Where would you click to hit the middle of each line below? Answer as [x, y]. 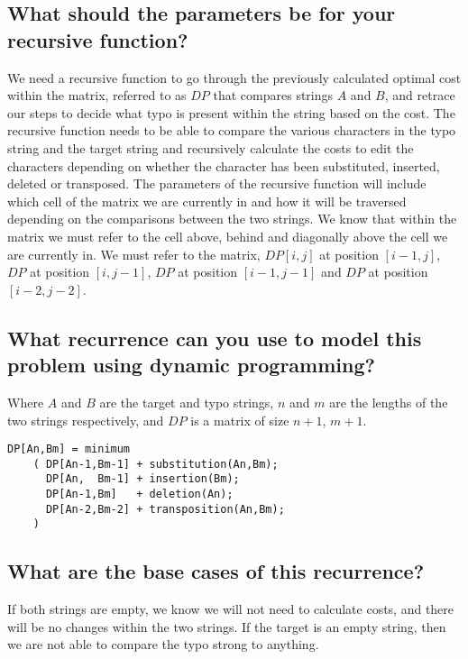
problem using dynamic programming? [191, 365]
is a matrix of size [240, 420]
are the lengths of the [389, 402]
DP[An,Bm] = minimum [69, 449]
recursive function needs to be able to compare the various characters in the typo [232, 130]
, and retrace [420, 95]
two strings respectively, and [86, 420]
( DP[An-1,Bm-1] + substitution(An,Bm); [156, 464]
